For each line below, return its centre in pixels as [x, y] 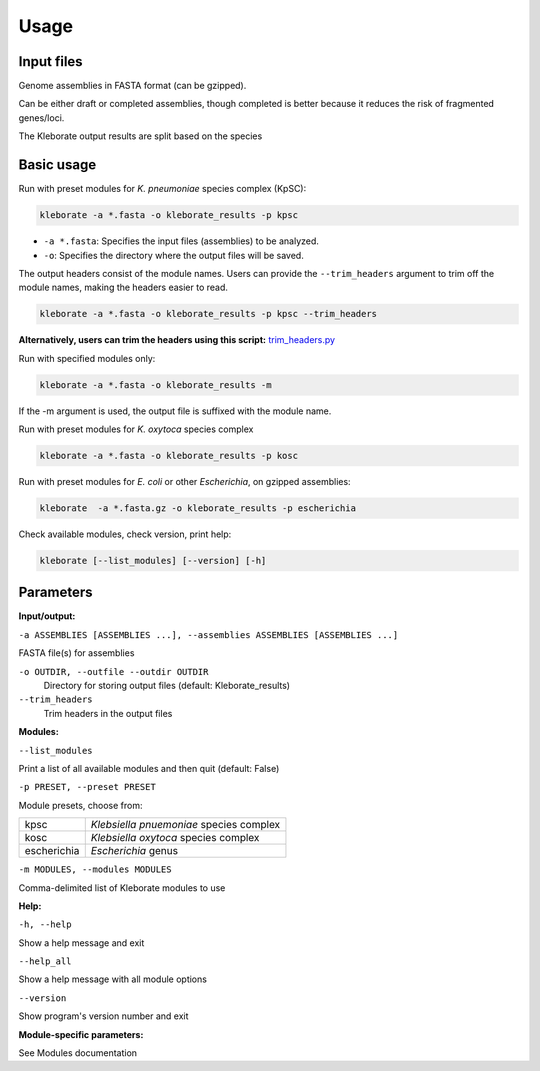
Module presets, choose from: [80, 805]
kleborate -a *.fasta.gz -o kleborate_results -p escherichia [198, 508]
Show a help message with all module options [112, 979]
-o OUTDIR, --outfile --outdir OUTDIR [113, 671]
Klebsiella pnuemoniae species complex [185, 825]
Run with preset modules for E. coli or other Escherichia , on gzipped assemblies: [184, 481]
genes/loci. [41, 117]
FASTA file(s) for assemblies [76, 653]
